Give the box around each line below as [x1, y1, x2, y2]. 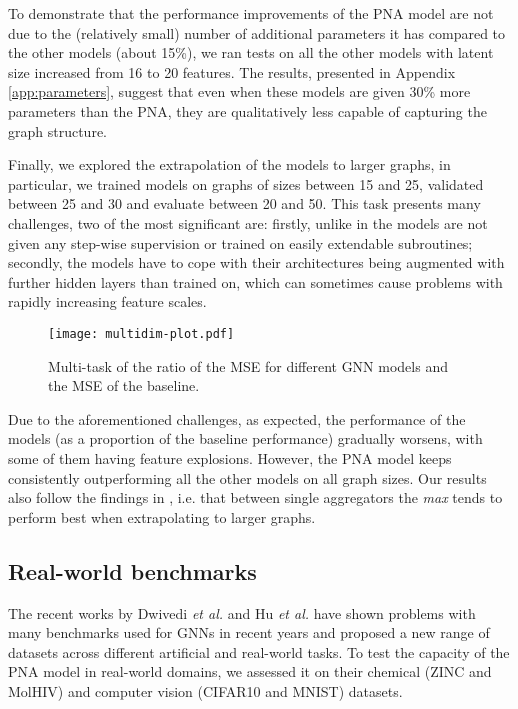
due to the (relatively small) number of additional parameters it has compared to [8, 22, 506, 43]
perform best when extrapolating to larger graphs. [8, 506, 316, 527]
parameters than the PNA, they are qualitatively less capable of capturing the [8, 100, 487, 121]
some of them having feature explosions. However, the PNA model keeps [8, 447, 452, 468]
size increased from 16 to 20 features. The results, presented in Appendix [8, 61, 456, 82]
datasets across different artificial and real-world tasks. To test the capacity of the [8, 641, 510, 662]
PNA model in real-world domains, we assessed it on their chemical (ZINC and [8, 661, 492, 682]
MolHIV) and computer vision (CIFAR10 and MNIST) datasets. [8, 680, 403, 701]
